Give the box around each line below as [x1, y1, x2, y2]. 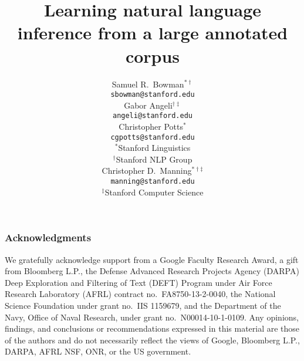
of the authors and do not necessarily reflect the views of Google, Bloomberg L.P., [5, 333, 300, 346]
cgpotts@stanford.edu [110, 133, 195, 141]
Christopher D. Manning [102, 164, 192, 177]
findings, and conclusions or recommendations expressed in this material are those [5, 322, 300, 335]
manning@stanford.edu [110, 177, 195, 186]
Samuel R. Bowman [112, 77, 184, 90]
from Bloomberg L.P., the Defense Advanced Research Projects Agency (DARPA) [5, 265, 299, 277]
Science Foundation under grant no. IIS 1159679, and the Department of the [5, 299, 281, 311]
